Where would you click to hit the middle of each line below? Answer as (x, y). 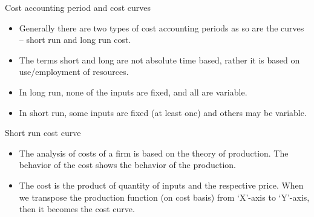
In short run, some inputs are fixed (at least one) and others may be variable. (163, 112)
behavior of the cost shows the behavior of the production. (127, 165)
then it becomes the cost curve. (77, 209)
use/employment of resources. (74, 72)
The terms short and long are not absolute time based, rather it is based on (159, 60)
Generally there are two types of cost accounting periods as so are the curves (162, 28)
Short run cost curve (43, 133)
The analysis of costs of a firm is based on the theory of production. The (154, 153)
